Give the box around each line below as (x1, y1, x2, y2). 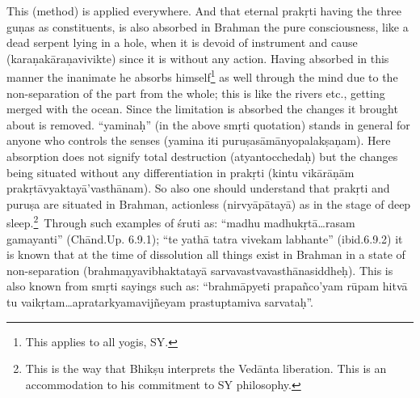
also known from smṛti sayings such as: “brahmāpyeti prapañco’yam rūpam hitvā (6, 277, 408, 294)
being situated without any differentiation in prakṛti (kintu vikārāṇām (6, 163, 355, 180)
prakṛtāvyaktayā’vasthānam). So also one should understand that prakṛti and (6, 180, 390, 197)
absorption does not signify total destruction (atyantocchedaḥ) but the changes (6, 148, 398, 164)
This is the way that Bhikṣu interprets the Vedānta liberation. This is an (25, 360, 387, 377)
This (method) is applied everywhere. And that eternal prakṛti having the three (6, 2, 401, 19)
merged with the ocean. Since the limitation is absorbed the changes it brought (6, 100, 398, 117)
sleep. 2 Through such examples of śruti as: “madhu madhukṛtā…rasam (6, 212, 355, 231)
